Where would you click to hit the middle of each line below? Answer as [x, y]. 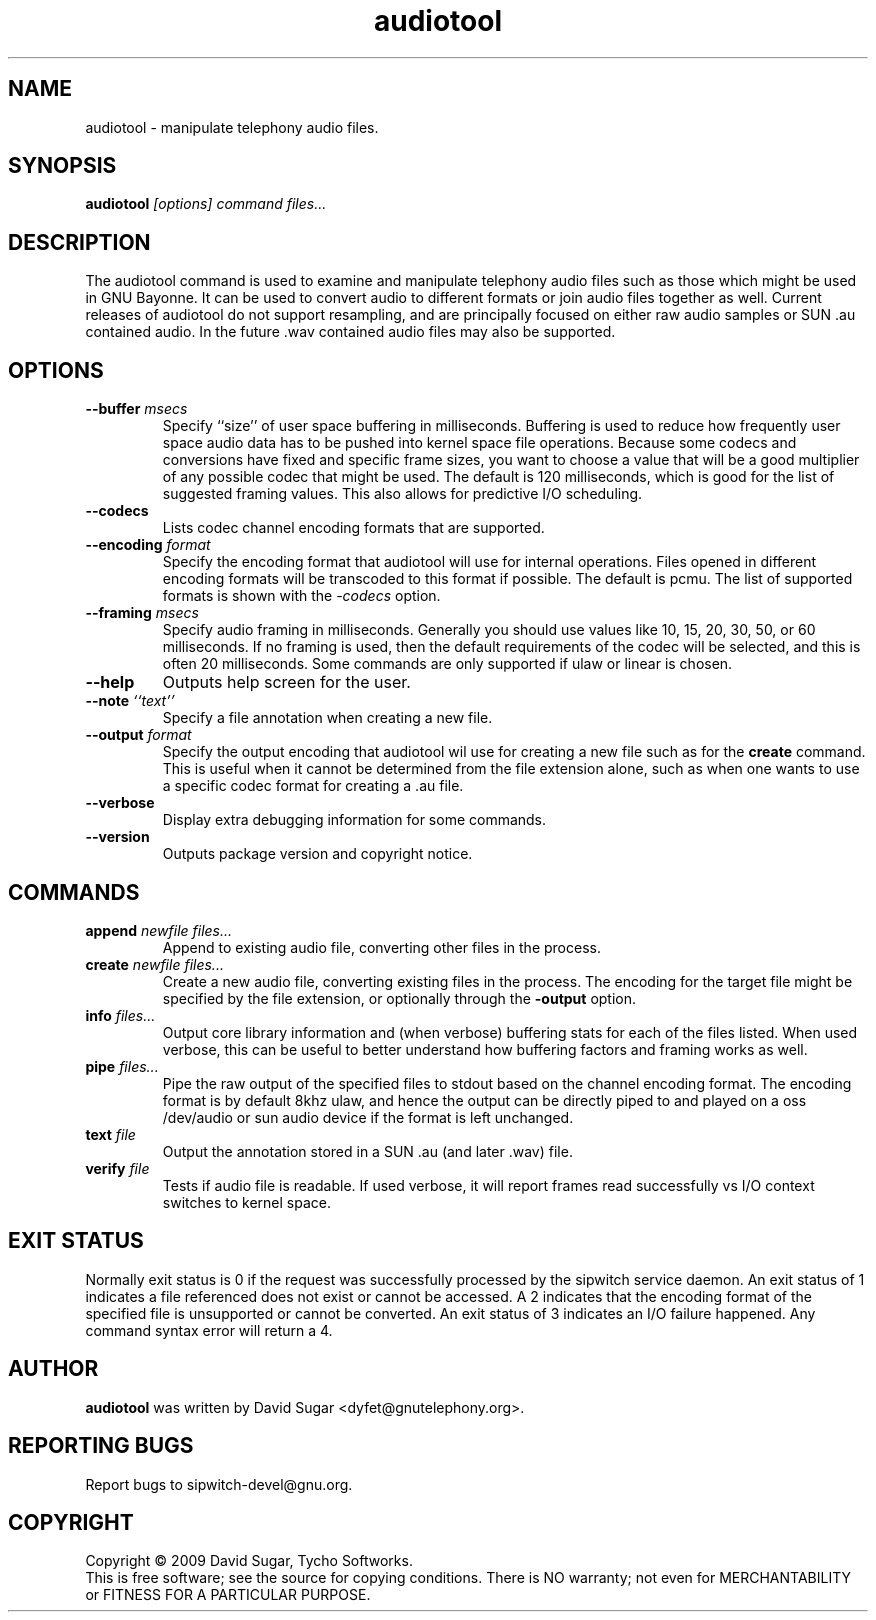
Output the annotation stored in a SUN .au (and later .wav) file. [367, 1151]
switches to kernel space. [246, 1202]
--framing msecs [142, 613]
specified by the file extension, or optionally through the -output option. [399, 998]
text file [110, 1134]
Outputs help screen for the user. [286, 682]
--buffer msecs [136, 409]
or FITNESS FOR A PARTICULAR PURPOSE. [228, 1595]
